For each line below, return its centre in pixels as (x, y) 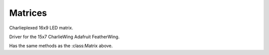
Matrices (28, 13)
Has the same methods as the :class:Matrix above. (61, 46)
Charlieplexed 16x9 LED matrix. (41, 28)
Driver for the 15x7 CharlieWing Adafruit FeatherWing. (64, 37)
